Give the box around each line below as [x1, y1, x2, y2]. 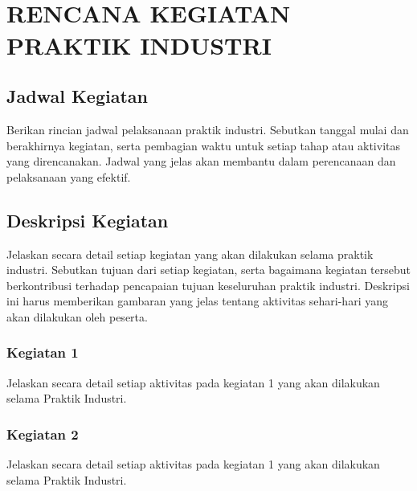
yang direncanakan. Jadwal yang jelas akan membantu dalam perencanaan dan [6, 153, 396, 170]
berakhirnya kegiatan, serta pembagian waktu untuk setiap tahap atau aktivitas [6, 137, 401, 153]
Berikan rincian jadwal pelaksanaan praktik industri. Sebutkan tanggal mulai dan [6, 121, 409, 137]
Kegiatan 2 [6, 423, 79, 444]
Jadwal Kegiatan [6, 84, 148, 108]
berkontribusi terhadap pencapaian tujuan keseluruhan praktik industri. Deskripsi [6, 276, 410, 293]
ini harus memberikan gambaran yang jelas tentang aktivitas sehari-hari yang [6, 293, 388, 309]
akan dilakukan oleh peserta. [6, 308, 148, 325]
